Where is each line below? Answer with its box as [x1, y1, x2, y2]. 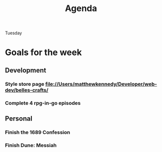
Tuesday [5, 30, 22, 36]
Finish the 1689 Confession [5, 129, 70, 136]
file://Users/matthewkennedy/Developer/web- [45, 81, 157, 87]
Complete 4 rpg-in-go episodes [5, 99, 81, 106]
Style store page [5, 81, 44, 87]
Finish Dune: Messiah [5, 142, 57, 149]
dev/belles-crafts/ [5, 86, 49, 93]
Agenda [65, 3, 97, 14]
